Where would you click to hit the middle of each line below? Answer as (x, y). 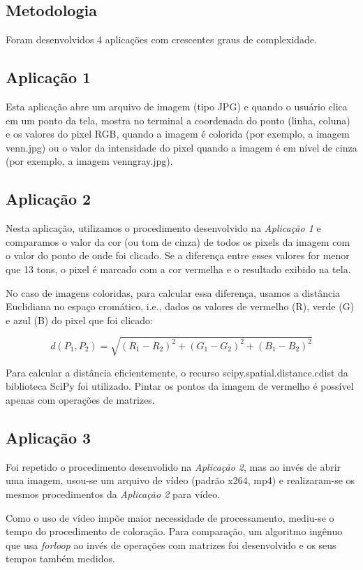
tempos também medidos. (60, 558)
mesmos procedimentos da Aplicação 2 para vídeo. (113, 494)
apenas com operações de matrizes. (80, 400)
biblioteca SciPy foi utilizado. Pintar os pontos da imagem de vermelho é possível (180, 386)
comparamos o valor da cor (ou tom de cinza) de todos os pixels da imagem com (178, 241)
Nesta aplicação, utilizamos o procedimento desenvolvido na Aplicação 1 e (163, 228)
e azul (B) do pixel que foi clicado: (79, 320)
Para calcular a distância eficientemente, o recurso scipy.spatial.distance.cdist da (177, 372)
